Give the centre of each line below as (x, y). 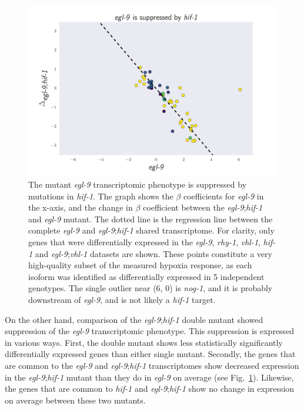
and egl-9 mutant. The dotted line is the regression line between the (151, 219)
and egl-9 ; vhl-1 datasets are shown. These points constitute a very (153, 253)
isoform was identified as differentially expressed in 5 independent (146, 276)
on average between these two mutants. (75, 400)
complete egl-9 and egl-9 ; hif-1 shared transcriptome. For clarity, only (151, 230)
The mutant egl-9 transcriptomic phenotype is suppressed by (138, 184)
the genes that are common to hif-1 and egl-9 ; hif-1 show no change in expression (150, 389)
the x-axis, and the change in (81, 207)
